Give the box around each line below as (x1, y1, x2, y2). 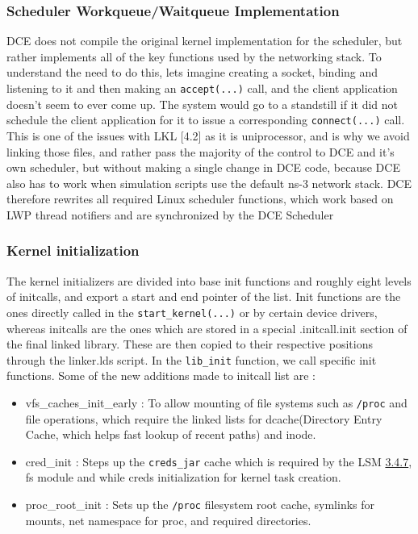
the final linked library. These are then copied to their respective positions (6, 336, 373, 353)
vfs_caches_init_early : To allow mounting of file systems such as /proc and (25, 394, 408, 411)
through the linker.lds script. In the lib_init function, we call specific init (6, 351, 377, 368)
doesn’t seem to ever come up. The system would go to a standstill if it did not (6, 95, 399, 112)
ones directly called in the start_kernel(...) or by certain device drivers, (6, 303, 378, 320)
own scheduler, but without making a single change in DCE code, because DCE (6, 159, 400, 176)
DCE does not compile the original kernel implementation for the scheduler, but (6, 32, 403, 49)
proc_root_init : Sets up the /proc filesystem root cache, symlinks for (25, 496, 375, 513)
